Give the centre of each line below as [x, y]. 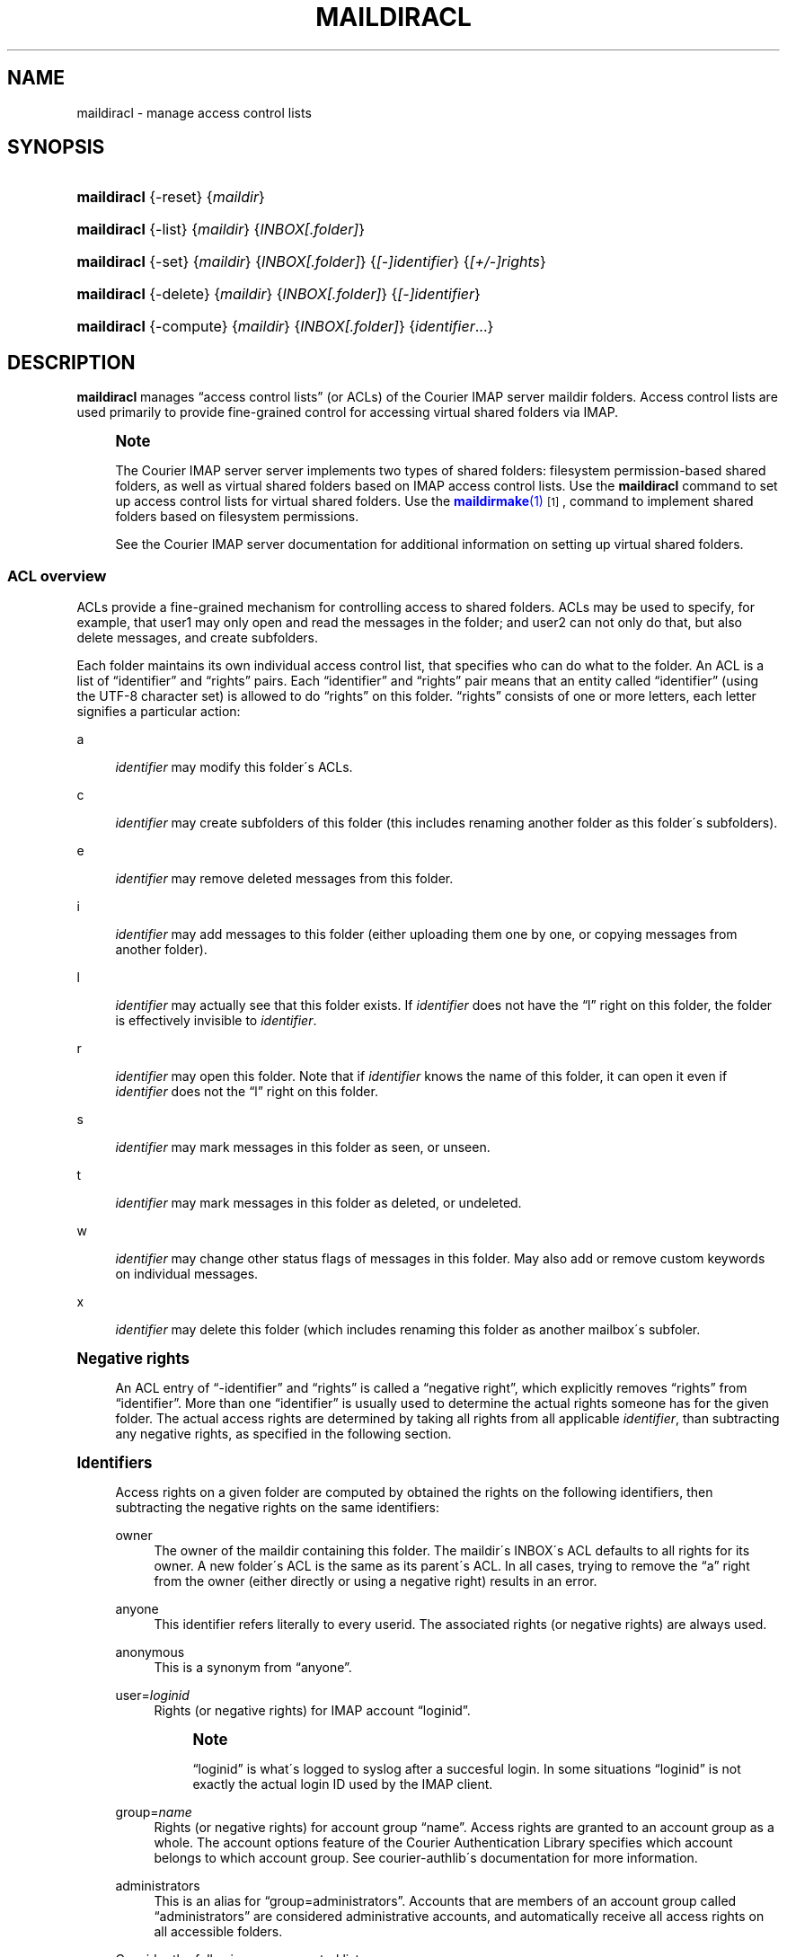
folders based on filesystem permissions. [237, 517]
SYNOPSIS [56, 147]
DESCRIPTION [71, 362]
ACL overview [57, 576]
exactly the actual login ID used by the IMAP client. [343, 1784]
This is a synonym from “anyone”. [253, 1668]
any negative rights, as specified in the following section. [283, 1434]
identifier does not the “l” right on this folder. [247, 1092]
